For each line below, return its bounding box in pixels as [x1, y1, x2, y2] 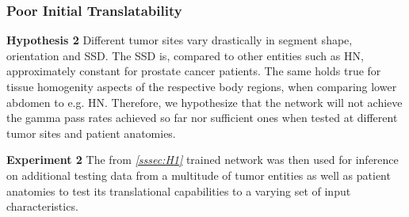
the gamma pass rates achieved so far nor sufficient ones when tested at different [6, 109, 398, 126]
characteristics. [6, 198, 78, 215]
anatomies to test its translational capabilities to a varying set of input [6, 182, 351, 199]
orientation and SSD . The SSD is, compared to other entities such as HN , [6, 47, 364, 63]
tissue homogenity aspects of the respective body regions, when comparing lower [6, 78, 397, 94]
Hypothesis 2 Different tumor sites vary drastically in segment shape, [6, 32, 353, 48]
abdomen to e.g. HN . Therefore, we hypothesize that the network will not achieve [6, 93, 403, 110]
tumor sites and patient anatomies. [6, 124, 176, 141]
